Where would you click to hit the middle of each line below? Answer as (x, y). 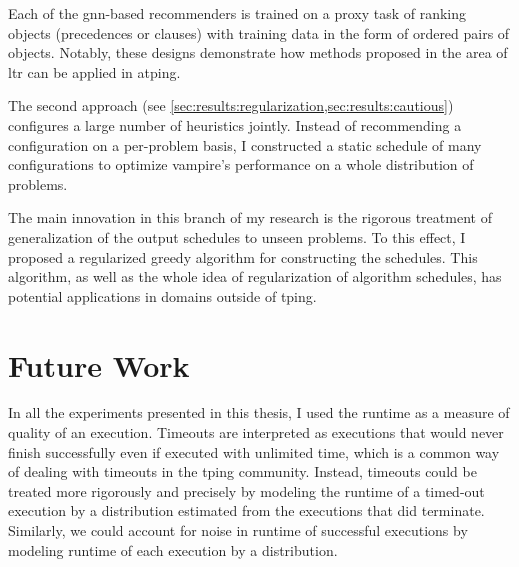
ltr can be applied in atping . (94, 71)
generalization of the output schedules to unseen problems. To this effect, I (237, 236)
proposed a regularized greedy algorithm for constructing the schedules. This (243, 256)
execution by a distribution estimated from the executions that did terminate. (246, 510)
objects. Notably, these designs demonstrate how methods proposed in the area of (258, 52)
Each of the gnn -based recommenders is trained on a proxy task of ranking (237, 13)
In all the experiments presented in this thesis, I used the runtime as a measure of (259, 412)
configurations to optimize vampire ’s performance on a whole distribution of (241, 164)
